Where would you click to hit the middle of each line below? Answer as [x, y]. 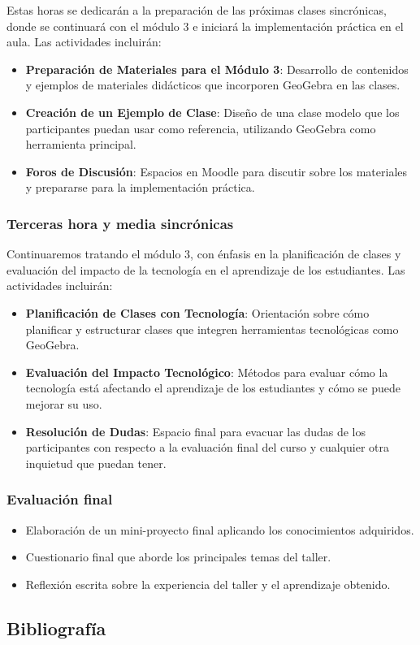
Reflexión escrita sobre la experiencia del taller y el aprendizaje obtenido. [208, 584]
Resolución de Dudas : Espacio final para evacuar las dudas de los [196, 431]
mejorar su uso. [64, 403]
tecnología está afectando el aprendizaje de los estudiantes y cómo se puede [213, 388]
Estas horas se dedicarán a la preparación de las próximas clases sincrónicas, [197, 10]
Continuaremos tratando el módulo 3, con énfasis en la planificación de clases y [204, 254]
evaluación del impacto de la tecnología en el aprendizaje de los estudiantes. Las [206, 269]
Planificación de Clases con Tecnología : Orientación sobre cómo [197, 312]
